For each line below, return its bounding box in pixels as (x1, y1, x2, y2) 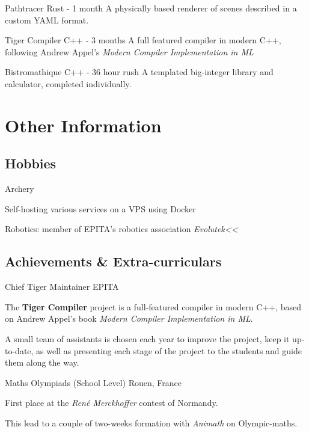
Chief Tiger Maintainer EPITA (5, 280, 119, 293)
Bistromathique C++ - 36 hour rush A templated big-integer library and (5, 66, 274, 78)
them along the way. (5, 356, 79, 369)
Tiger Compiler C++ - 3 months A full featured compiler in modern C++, (5, 34, 281, 46)
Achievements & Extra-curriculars (5, 252, 222, 271)
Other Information (5, 112, 162, 137)
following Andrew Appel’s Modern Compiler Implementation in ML (5, 45, 254, 58)
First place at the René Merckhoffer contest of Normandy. (5, 396, 218, 409)
